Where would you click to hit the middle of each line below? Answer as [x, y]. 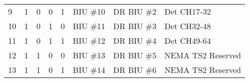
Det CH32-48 [188, 26]
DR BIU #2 [135, 11]
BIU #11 [89, 26]
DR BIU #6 [135, 70]
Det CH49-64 [188, 40]
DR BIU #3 [135, 26]
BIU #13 [89, 55]
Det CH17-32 [188, 11]
